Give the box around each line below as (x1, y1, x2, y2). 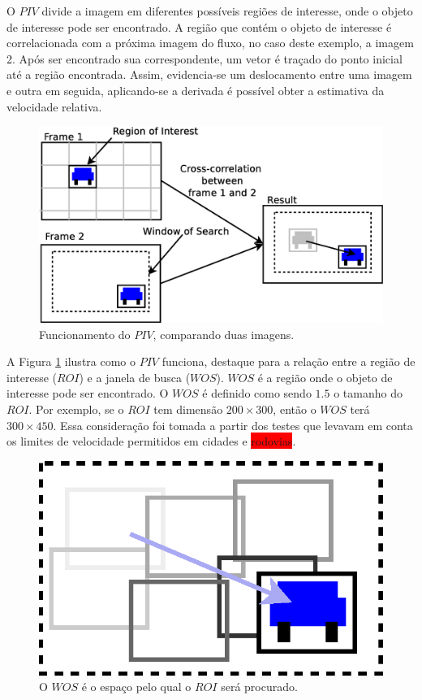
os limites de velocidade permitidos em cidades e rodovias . (6, 433, 296, 450)
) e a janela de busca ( (79, 368, 191, 385)
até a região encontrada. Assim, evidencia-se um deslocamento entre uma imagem (6, 66, 412, 83)
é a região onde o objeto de (257, 368, 393, 385)
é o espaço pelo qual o (81, 678, 192, 695)
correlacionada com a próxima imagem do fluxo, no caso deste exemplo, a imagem (6, 34, 414, 51)
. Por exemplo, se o (28, 400, 124, 417)
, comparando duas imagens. (153, 325, 295, 342)
